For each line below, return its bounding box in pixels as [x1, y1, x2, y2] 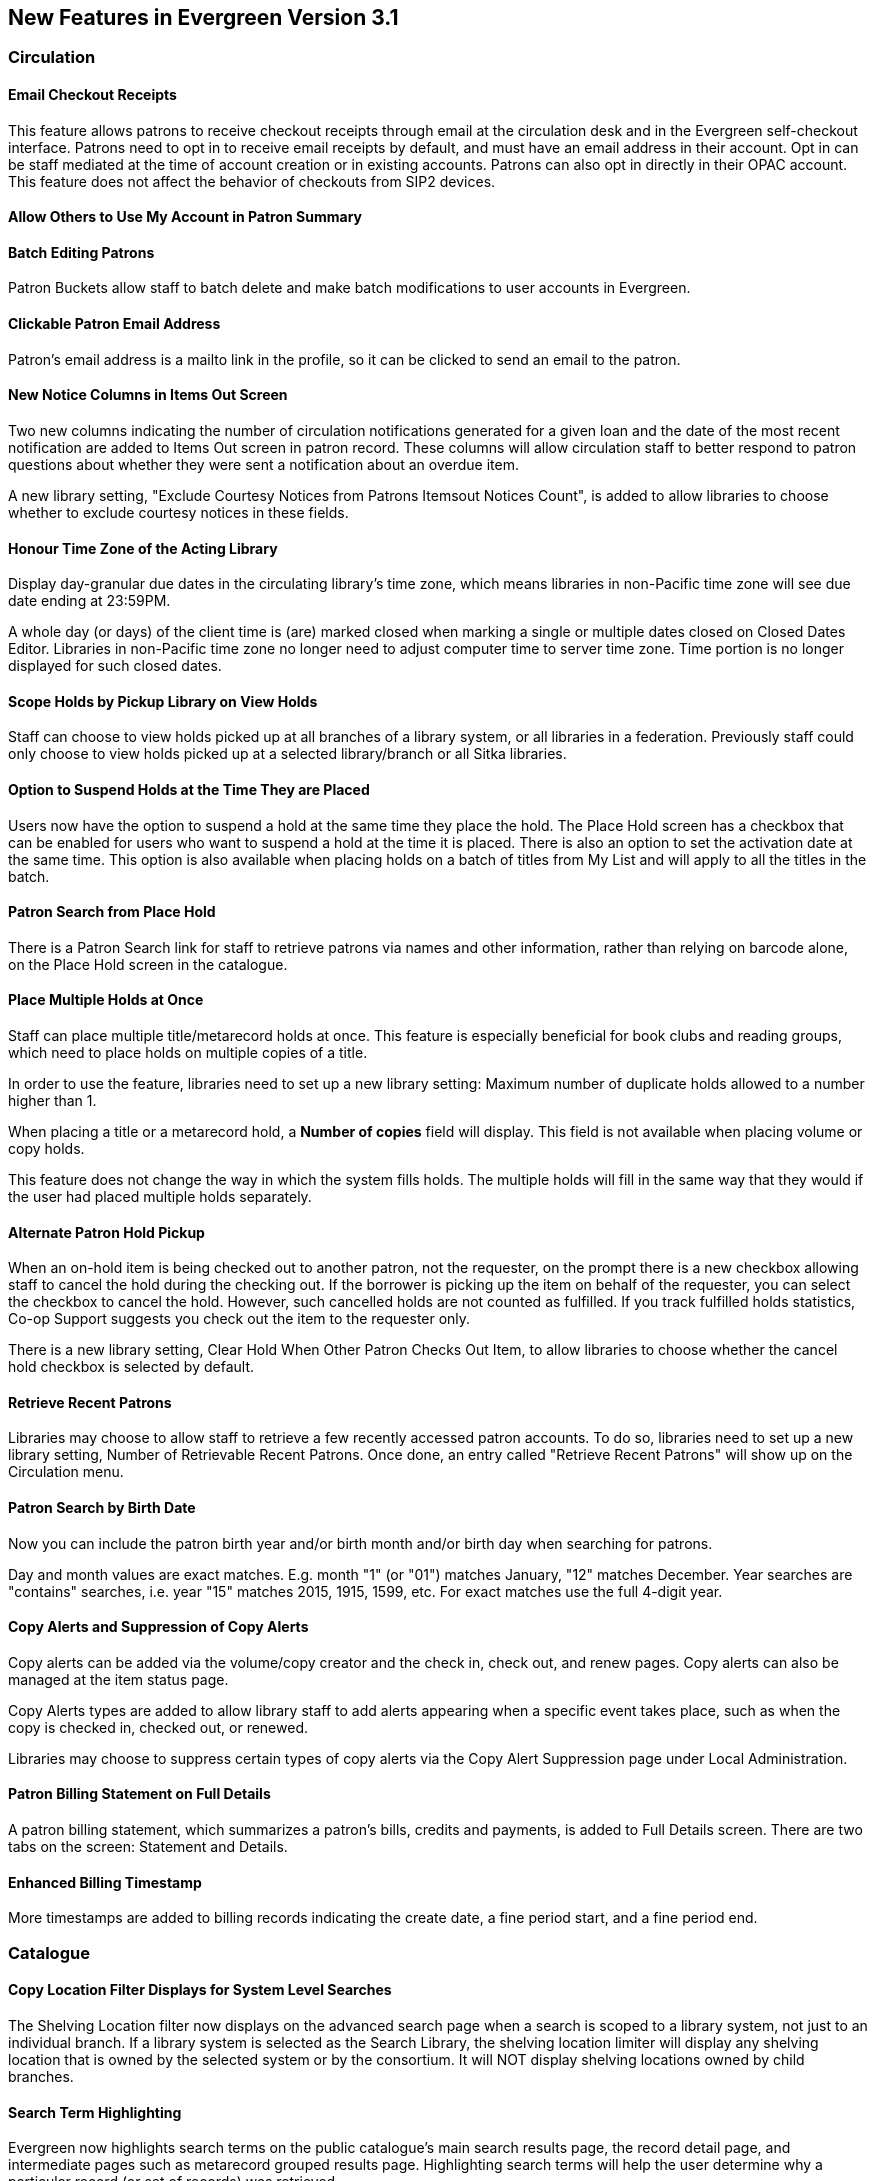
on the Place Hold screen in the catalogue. [8, 955, 288, 973]
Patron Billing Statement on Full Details [8, 1785, 271, 1803]
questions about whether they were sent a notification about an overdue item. [8, 455, 519, 473]
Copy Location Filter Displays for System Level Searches [8, 1981, 392, 1999]
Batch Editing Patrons [8, 243, 155, 261]
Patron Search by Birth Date [8, 1499, 196, 1517]
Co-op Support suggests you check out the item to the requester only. [8, 1310, 471, 1328]
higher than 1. [8, 1092, 97, 1109]
